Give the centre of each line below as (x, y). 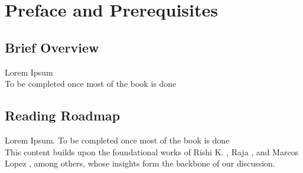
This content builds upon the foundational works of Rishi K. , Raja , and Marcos (152, 151)
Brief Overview (52, 47)
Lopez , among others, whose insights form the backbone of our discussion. (140, 163)
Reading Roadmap (63, 115)
